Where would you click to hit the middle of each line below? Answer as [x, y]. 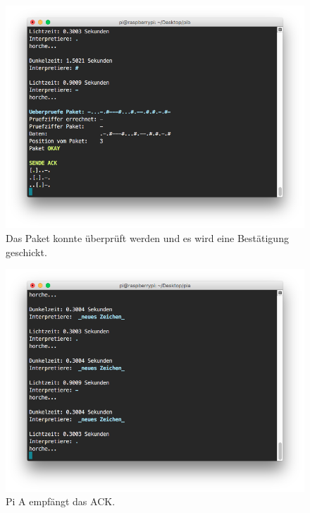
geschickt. [26, 252]
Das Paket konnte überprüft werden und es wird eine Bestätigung [147, 238]
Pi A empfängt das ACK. [61, 501]
